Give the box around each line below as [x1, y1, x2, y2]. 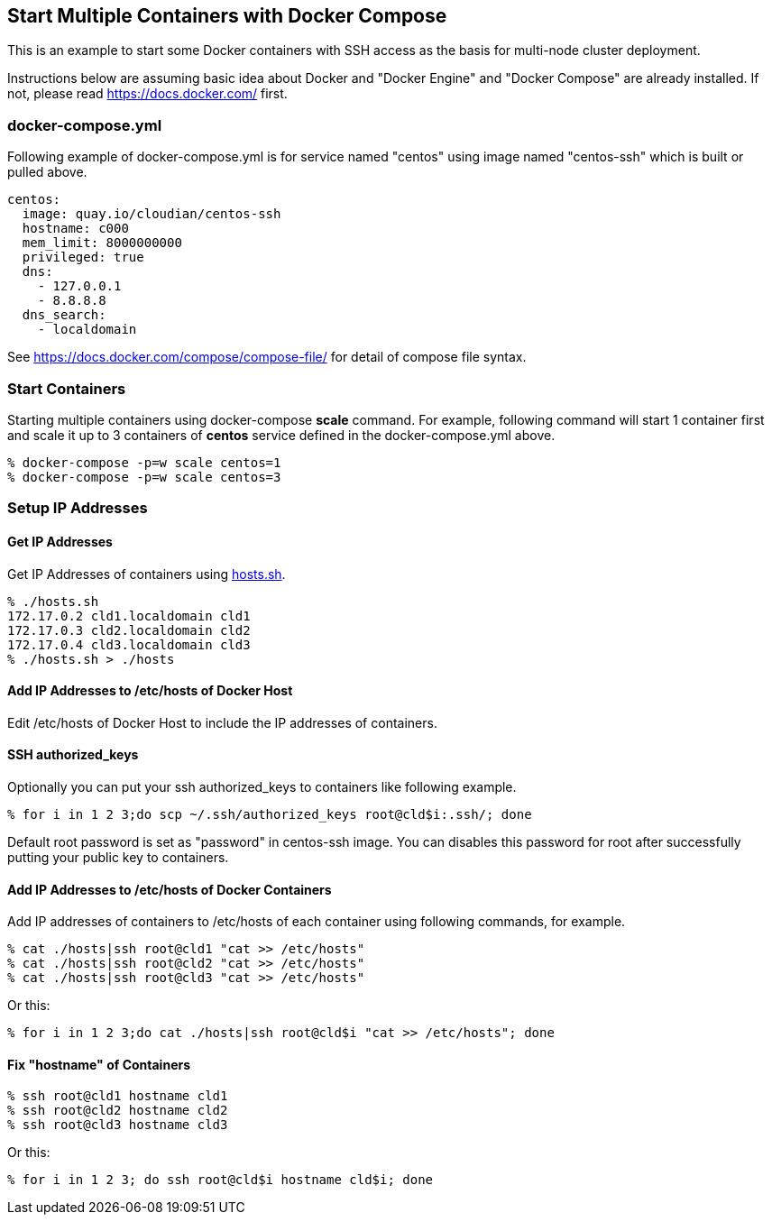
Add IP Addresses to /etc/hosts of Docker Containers [7, 881, 332, 897]
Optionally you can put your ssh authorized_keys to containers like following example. [7, 778, 517, 795]
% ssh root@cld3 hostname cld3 [7, 1117, 228, 1133]
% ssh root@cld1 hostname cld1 [7, 1089, 228, 1104]
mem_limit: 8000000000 [22, 235, 182, 251]
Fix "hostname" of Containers [7, 1056, 191, 1072]
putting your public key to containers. [7, 849, 229, 865]
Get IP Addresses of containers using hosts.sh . [7, 565, 286, 582]
